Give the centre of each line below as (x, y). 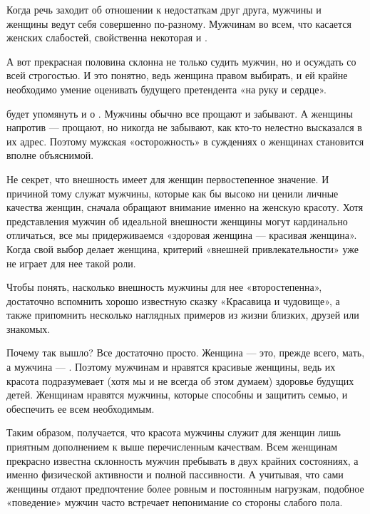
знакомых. (29, 328)
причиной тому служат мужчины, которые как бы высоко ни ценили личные (173, 193)
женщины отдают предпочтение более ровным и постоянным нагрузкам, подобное (185, 488)
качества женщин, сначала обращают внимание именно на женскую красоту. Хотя (185, 207)
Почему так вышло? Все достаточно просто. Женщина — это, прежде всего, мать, (186, 353)
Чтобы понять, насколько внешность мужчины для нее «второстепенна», (164, 287)
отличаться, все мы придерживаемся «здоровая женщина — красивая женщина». (182, 235)
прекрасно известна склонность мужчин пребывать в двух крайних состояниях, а (183, 460)
